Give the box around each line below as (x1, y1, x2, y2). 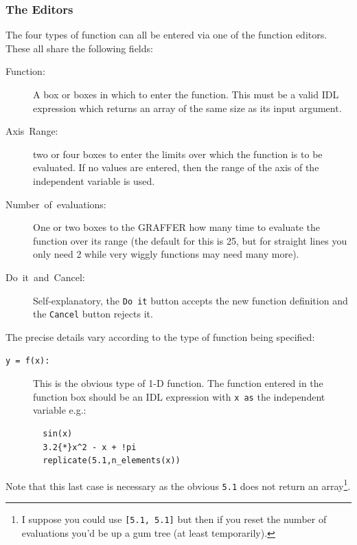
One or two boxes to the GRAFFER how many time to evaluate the (33, 220, 321, 234)
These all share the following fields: (5, 41, 153, 55)
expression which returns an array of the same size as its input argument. (33, 100, 342, 115)
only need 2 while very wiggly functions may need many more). (33, 247, 299, 261)
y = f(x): (5, 356, 50, 366)
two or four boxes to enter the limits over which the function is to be (33, 146, 323, 161)
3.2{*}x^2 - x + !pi (43, 442, 137, 452)
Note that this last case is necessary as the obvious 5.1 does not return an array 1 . (5, 476, 351, 493)
